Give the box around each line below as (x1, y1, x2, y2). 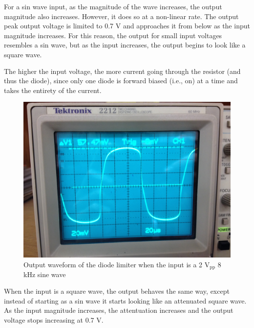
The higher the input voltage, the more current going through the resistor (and (4, 66, 241, 76)
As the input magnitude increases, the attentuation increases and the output (4, 305, 233, 315)
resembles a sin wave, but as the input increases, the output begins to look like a (4, 40, 246, 50)
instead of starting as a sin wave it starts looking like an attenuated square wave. (4, 295, 247, 305)
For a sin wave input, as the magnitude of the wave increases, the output (4, 1, 222, 11)
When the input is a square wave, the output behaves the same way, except (4, 285, 230, 296)
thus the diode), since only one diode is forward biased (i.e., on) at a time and (4, 75, 238, 86)
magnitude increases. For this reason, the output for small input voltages (4, 30, 222, 40)
